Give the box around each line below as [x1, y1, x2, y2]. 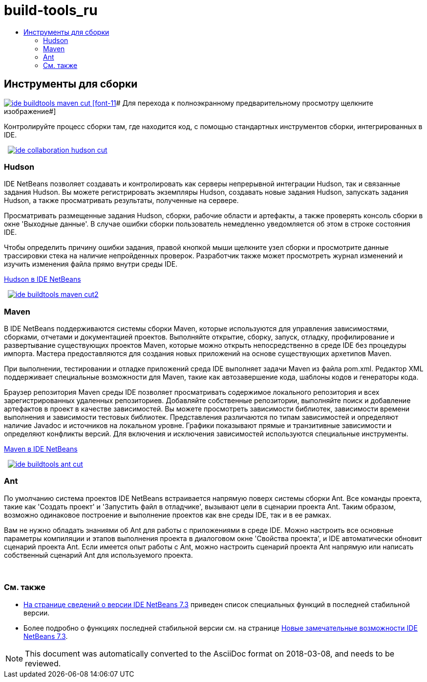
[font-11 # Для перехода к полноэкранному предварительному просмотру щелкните [92, 98, 373, 107]
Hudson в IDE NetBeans [4, 275, 81, 284]
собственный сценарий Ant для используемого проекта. [4, 550, 193, 559]
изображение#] [4, 107, 56, 115]
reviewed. [25, 658, 61, 668]
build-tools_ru [4, 2, 98, 19]
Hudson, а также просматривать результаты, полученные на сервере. [4, 196, 239, 205]
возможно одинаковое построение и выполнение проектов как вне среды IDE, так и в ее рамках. [4, 510, 331, 519]
